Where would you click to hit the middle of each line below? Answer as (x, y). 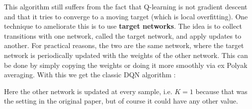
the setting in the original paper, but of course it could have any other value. (121, 101)
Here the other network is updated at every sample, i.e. (88, 91)
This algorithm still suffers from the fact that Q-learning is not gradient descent (126, 6)
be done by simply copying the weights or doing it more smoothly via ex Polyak (126, 65)
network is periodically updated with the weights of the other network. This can (126, 55)
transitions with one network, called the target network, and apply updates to (123, 35)
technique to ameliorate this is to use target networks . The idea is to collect (123, 26)
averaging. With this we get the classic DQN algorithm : (90, 75)
